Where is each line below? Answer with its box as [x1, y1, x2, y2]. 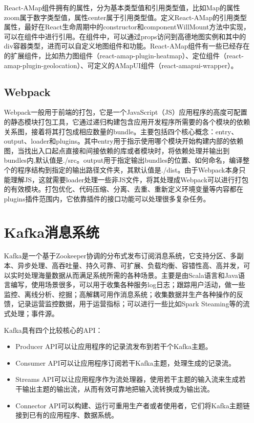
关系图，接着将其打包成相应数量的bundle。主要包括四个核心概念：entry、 [4, 126, 238, 136]
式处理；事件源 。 [4, 308, 59, 318]
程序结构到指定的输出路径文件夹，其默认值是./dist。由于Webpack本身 [17, 164, 239, 174]
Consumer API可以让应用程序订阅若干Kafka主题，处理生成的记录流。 [15, 357, 235, 368]
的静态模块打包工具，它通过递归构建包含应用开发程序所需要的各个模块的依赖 [4, 116, 250, 126]
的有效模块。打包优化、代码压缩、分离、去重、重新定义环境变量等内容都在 [4, 184, 243, 194]
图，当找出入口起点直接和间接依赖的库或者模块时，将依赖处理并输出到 [4, 145, 230, 155]
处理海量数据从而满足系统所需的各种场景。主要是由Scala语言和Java [24, 270, 238, 280]
